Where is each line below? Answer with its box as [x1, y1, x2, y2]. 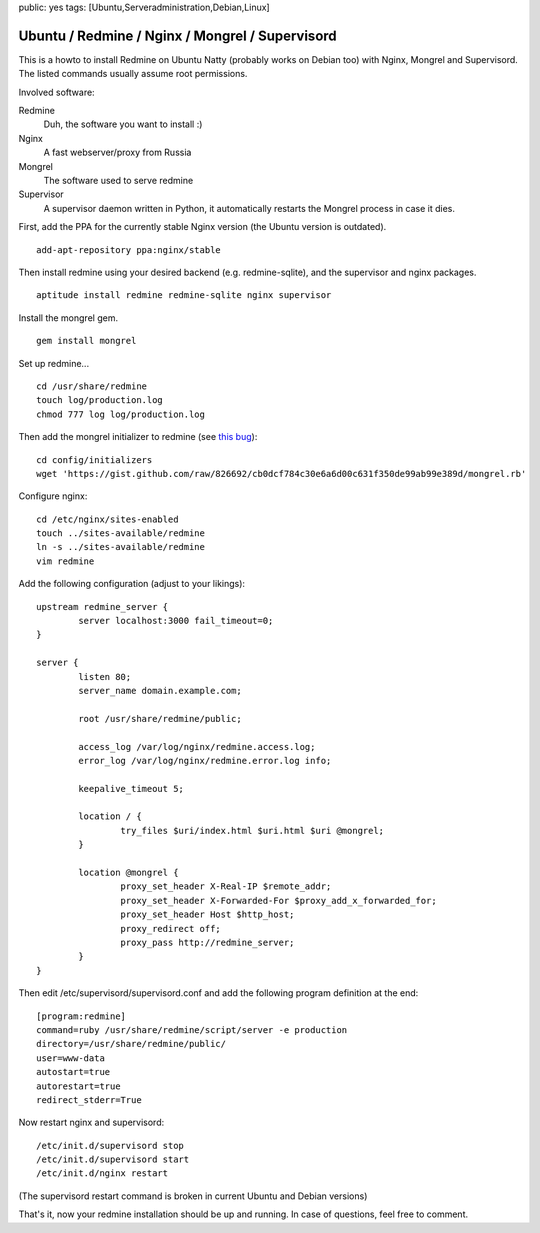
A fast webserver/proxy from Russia [43, 146, 192, 159]
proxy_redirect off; [120, 923, 222, 934]
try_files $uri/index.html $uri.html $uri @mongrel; [120, 825, 385, 836]
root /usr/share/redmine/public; [78, 713, 242, 724]
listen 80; [78, 671, 132, 682]
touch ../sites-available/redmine [36, 528, 205, 539]
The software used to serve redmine [43, 175, 194, 187]
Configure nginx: [18, 490, 88, 502]
